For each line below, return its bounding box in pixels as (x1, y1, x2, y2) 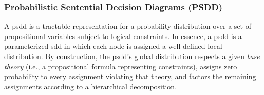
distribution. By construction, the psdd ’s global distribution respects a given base (4, 51, 260, 61)
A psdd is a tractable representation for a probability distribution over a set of (4, 21, 251, 31)
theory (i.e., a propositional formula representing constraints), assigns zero (4, 61, 237, 71)
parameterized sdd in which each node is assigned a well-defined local (4, 41, 222, 51)
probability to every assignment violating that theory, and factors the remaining (4, 71, 256, 82)
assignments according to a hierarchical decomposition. (4, 81, 177, 91)
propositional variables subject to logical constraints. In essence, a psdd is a (4, 30, 242, 41)
